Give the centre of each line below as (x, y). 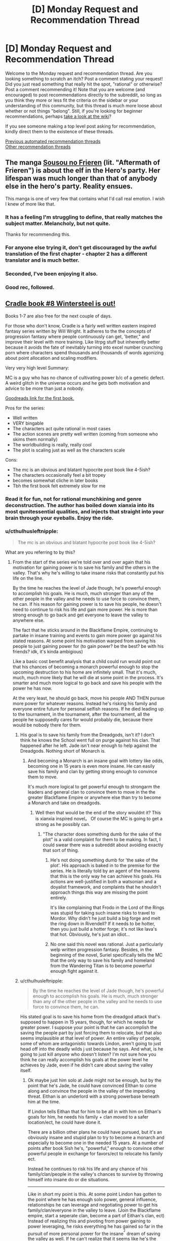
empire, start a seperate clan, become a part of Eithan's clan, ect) (96, 1215)
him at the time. (44, 1101)
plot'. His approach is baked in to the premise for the (105, 865)
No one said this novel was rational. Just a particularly (107, 944)
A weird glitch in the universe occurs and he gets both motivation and (78, 383)
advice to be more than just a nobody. (45, 388)
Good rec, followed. (30, 287)
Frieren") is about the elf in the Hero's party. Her (83, 171)
